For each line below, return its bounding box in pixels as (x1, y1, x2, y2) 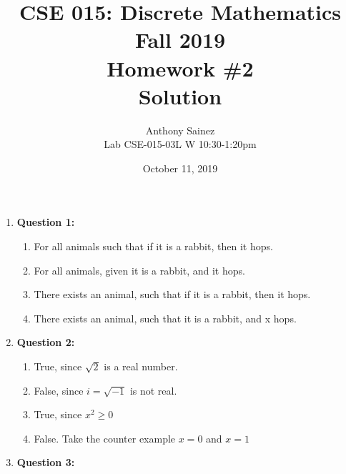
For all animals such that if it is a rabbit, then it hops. (34, 239, 273, 254)
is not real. (129, 382, 177, 398)
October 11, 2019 (142, 160, 218, 175)
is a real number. (104, 359, 178, 374)
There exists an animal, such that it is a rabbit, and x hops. (34, 310, 297, 325)
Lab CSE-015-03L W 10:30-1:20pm (104, 137, 257, 152)
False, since (34, 382, 84, 398)
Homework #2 (107, 53, 254, 82)
